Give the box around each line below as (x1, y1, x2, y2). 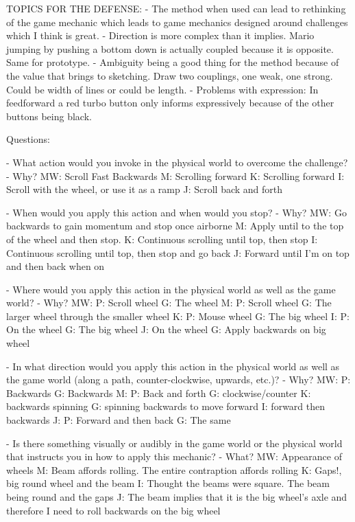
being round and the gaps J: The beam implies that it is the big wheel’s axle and (6, 490, 347, 503)
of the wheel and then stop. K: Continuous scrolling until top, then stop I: (6, 231, 318, 246)
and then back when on (6, 259, 105, 273)
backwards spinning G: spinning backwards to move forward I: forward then (6, 399, 326, 413)
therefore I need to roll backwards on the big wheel (6, 503, 221, 517)
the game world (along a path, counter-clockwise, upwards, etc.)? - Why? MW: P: (6, 372, 351, 387)
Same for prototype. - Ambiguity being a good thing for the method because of (6, 55, 339, 69)
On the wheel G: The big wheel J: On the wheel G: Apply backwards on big (6, 322, 326, 337)
